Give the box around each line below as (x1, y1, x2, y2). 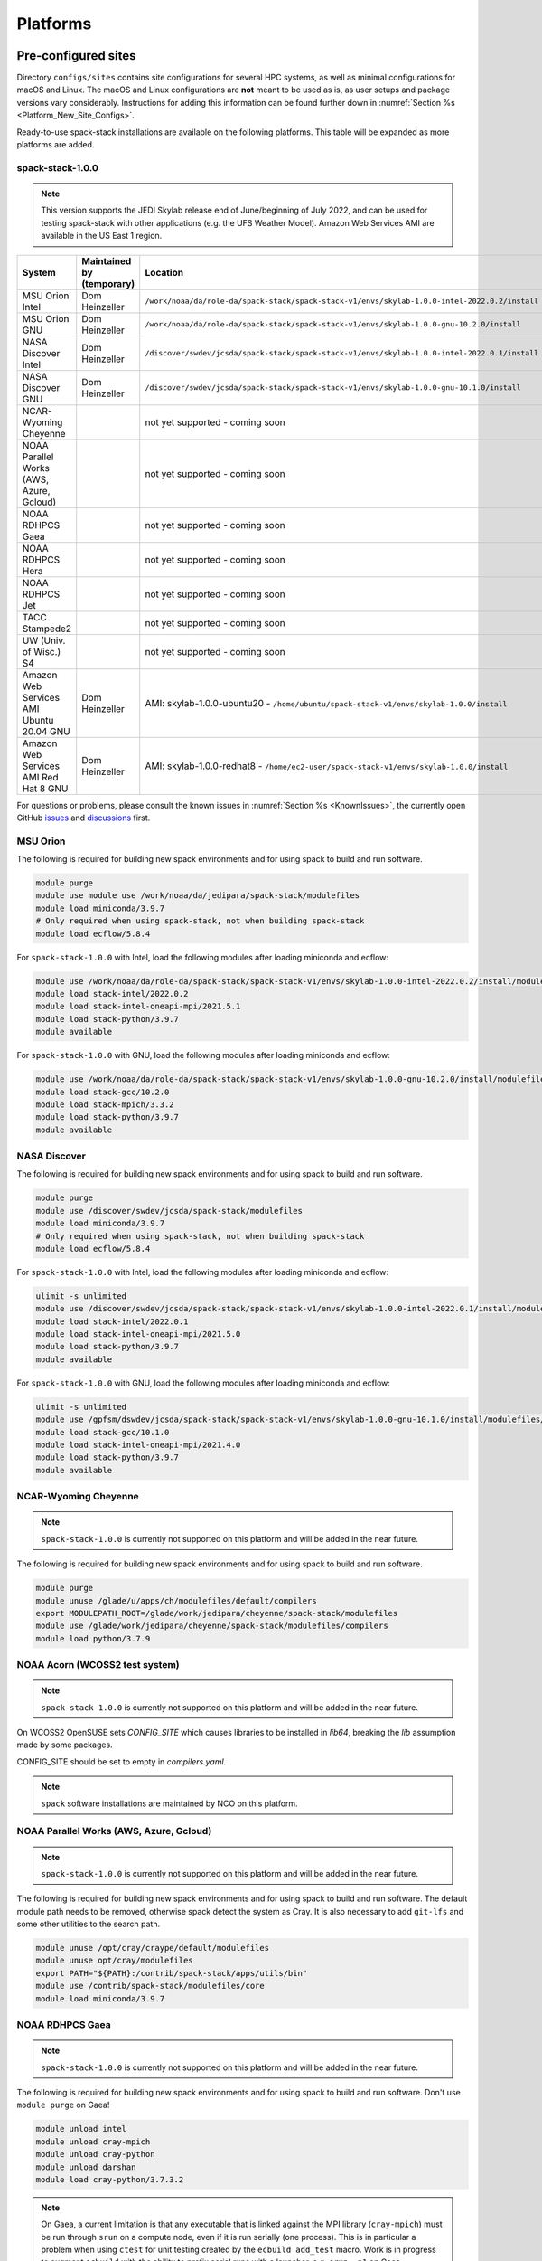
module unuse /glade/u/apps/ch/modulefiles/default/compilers (35, 1595, 317, 1605)
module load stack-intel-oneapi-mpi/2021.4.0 (35, 1440, 241, 1451)
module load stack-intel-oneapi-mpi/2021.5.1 (35, 1001, 241, 1012)
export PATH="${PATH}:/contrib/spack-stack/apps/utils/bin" (35, 1968, 308, 1978)
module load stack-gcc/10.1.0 (35, 1427, 170, 1437)
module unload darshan (35, 2162, 136, 2172)
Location (145, 266, 184, 279)
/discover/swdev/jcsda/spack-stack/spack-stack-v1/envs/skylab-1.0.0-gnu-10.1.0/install (145, 383, 521, 393)
